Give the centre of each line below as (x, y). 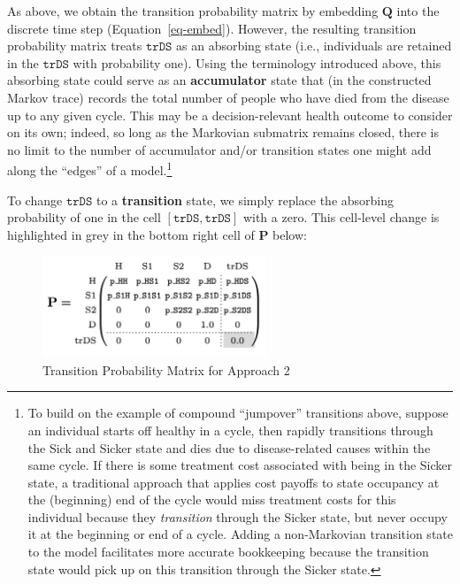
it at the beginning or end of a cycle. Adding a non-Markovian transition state (240, 534)
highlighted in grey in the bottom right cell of (131, 234)
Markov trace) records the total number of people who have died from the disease (228, 97)
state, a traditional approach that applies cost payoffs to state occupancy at (234, 482)
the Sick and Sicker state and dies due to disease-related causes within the (229, 447)
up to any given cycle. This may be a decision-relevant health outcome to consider (230, 115)
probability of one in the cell (84, 217)
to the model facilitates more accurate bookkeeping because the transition (228, 552)
